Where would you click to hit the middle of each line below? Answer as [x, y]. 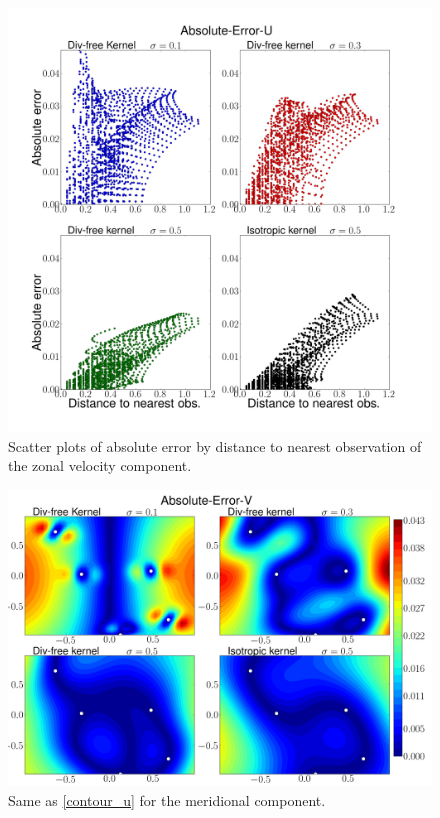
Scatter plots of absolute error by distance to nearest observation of [215, 445]
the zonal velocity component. [100, 465]
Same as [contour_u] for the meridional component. [167, 799]
